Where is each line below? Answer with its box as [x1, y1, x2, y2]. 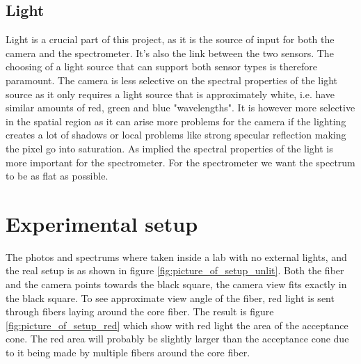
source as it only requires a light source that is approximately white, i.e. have [6, 86, 335, 101]
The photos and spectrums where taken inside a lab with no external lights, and [6, 249, 347, 264]
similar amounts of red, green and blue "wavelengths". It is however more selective [6, 100, 355, 115]
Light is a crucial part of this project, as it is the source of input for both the [6, 32, 335, 47]
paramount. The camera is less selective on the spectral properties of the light [6, 72, 337, 87]
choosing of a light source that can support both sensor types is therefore [6, 59, 317, 74]
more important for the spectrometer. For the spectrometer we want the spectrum [6, 155, 355, 169]
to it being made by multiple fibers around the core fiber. [6, 345, 250, 360]
